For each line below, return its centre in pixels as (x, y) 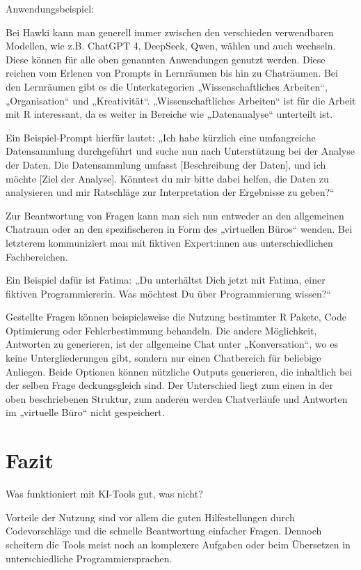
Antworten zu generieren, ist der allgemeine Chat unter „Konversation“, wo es (172, 344)
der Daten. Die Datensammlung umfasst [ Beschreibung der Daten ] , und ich (166, 164)
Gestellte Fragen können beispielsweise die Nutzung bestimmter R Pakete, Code (176, 317)
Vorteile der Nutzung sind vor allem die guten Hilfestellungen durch (150, 517)
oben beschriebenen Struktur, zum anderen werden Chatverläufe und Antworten (177, 398)
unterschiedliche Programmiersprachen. (89, 558)
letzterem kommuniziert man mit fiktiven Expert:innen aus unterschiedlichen (169, 242)
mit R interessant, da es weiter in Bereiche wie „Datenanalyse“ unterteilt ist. (169, 114)
